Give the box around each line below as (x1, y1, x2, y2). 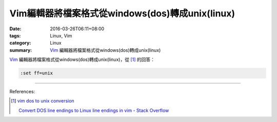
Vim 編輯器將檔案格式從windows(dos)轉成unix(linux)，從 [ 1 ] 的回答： (9, 56, 155, 63)
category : (9, 40, 31, 46)
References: (9, 89, 35, 95)
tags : (9, 32, 21, 38)
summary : (9, 47, 32, 53)
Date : (9, 26, 22, 32)
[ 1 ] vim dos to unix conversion (11, 98, 74, 104)
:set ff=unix (20, 70, 53, 76)
